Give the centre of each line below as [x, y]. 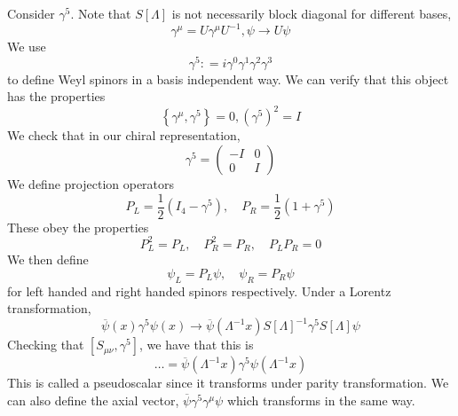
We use [27, 47]
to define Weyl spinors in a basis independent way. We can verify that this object [228, 78]
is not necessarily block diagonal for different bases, [312, 13]
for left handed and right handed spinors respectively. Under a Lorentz [199, 290]
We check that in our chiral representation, [124, 135]
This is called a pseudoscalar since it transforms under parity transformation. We [228, 383]
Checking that [46, 345]
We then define [48, 259]
